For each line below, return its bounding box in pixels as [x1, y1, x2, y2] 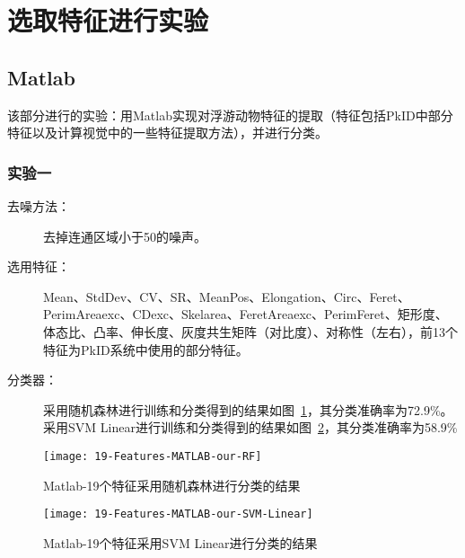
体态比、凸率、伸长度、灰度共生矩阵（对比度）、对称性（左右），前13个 [43, 322, 458, 341]
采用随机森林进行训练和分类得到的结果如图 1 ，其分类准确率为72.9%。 [43, 400, 453, 419]
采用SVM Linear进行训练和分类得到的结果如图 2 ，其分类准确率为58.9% [43, 418, 458, 437]
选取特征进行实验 [7, 2, 209, 39]
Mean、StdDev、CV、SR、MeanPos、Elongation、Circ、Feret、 [43, 287, 410, 306]
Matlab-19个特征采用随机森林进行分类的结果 [43, 475, 301, 494]
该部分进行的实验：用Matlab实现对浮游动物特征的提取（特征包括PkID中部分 [7, 105, 453, 124]
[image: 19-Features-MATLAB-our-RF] [43, 449, 262, 463]
